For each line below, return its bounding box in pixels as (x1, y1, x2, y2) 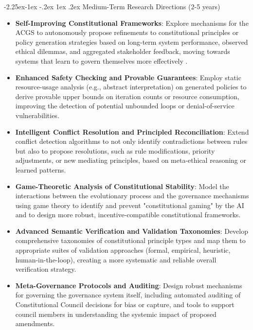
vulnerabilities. (15, 110, 59, 120)
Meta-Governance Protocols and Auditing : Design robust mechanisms (15, 280, 242, 290)
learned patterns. (15, 164, 66, 174)
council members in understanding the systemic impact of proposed (15, 309, 217, 319)
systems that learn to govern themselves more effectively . (15, 55, 188, 66)
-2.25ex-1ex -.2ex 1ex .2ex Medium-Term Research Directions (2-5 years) (4, 1, 220, 11)
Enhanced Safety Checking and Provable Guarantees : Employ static (15, 72, 241, 82)
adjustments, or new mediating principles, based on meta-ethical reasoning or (15, 155, 247, 165)
